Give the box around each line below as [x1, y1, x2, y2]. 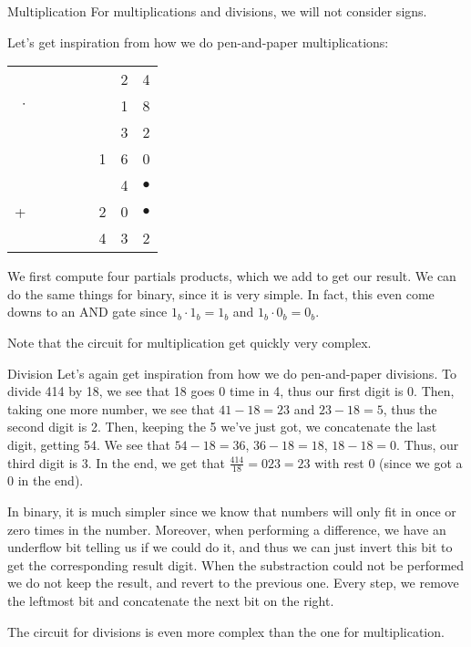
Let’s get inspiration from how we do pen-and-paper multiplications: [7, 32, 389, 51]
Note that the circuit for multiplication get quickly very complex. [7, 332, 372, 351]
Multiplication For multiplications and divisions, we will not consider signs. [7, 2, 427, 20]
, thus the [383, 399, 437, 418]
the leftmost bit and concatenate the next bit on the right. [7, 590, 334, 610]
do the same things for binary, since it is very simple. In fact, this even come [7, 284, 435, 303]
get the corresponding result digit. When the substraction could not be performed [7, 555, 465, 574]
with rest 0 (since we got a [314, 453, 463, 472]
